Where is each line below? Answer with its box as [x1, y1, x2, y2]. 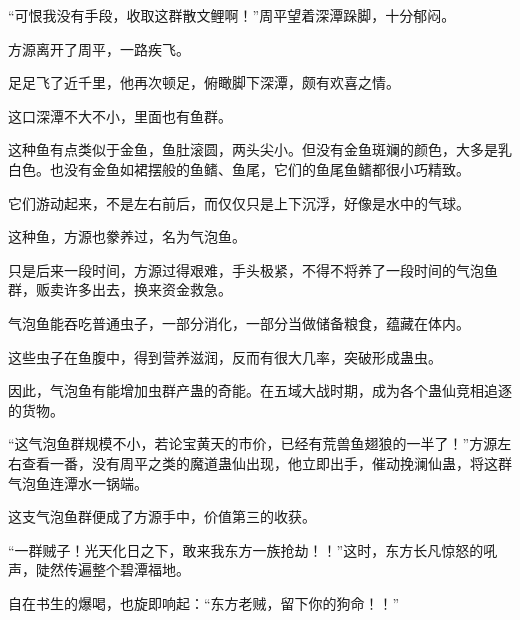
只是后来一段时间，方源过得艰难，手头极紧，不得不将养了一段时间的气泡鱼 [8, 259, 498, 280]
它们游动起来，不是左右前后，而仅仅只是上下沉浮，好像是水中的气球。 [8, 192, 470, 213]
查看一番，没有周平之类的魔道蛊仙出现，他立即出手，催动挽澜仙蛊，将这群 [21, 452, 512, 473]
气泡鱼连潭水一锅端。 [8, 472, 148, 493]
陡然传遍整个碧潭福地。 [35, 559, 190, 580]
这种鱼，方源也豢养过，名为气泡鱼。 [8, 226, 246, 247]
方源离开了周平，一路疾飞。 [8, 38, 190, 59]
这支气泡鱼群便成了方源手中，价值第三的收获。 [8, 506, 316, 527]
